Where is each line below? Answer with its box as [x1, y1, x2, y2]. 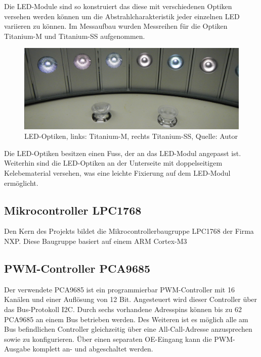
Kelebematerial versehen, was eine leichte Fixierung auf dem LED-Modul [4, 167, 231, 178]
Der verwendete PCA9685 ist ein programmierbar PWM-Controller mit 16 [4, 284, 235, 294]
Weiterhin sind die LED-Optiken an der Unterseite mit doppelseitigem [4, 158, 223, 168]
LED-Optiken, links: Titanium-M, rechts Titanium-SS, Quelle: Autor [24, 131, 238, 141]
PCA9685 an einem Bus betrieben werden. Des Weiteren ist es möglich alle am [4, 314, 248, 324]
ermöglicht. [4, 177, 38, 188]
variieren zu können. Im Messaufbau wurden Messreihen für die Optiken [4, 21, 228, 31]
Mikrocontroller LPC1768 [4, 202, 142, 218]
